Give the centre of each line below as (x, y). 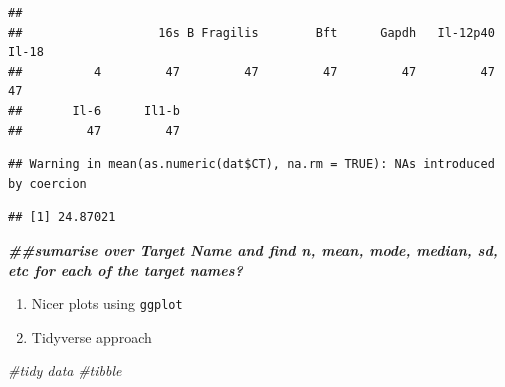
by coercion (47, 183)
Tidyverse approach (91, 336)
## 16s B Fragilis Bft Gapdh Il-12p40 (251, 32)
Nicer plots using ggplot (107, 303)
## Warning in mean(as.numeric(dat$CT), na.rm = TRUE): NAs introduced (251, 164)
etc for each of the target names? (125, 269)
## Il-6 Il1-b (94, 110)
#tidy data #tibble (65, 370)
